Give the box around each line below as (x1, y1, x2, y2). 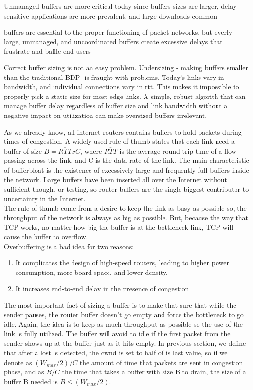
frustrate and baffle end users (4, 46, 91, 56)
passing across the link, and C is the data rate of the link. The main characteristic (4, 155, 249, 165)
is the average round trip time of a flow (119, 145, 236, 156)
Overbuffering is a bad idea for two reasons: (4, 241, 134, 251)
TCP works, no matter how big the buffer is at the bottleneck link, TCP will (4, 222, 234, 232)
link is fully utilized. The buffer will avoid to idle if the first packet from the (4, 328, 231, 338)
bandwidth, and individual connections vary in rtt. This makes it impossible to (4, 81, 239, 92)
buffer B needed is (4, 376, 58, 386)
